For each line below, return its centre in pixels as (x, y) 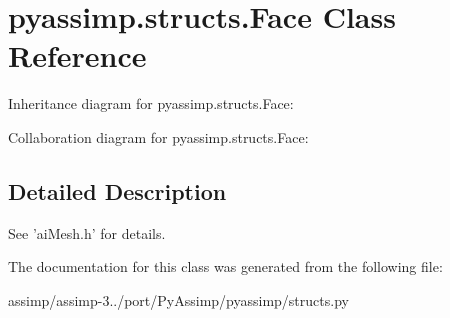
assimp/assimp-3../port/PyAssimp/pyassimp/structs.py (178, 299)
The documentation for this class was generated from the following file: (225, 266)
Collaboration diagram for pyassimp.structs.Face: (158, 136)
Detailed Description (117, 190)
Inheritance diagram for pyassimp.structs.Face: (151, 103)
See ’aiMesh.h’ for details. (87, 232)
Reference (77, 55)
